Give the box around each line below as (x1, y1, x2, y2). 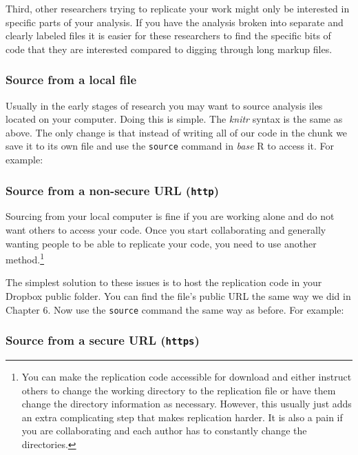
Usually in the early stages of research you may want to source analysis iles (6, 98, 323, 112)
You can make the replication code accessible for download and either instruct (21, 370, 352, 384)
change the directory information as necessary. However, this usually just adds (21, 396, 352, 411)
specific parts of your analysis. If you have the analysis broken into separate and (6, 14, 344, 29)
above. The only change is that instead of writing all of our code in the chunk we (6, 125, 348, 139)
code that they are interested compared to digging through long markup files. (6, 41, 333, 56)
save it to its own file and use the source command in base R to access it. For (6, 139, 335, 153)
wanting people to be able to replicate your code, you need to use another (6, 236, 317, 250)
